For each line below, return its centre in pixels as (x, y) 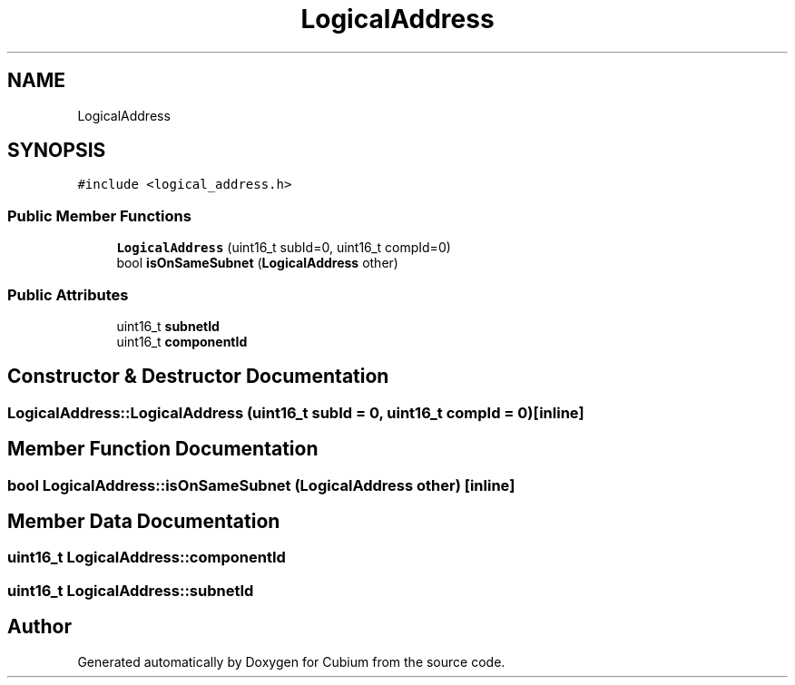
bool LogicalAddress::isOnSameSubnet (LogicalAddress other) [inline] (261, 485)
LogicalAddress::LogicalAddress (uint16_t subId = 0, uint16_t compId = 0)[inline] (296, 412)
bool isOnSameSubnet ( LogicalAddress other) (257, 263)
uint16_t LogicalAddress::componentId (147, 558)
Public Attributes (68, 294)
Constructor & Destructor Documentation (198, 377)
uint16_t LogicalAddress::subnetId (131, 590)
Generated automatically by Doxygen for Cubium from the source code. (291, 661)
